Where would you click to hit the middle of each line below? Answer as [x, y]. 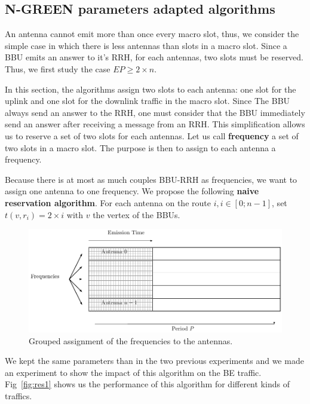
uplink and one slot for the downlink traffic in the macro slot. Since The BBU [148, 101]
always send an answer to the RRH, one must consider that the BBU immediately [155, 112]
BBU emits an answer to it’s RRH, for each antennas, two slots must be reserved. [154, 57]
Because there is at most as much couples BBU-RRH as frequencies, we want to [151, 179]
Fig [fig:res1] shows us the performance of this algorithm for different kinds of [147, 384]
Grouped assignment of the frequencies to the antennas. [131, 340]
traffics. [19, 396]
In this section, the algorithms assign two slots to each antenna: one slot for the [151, 89]
